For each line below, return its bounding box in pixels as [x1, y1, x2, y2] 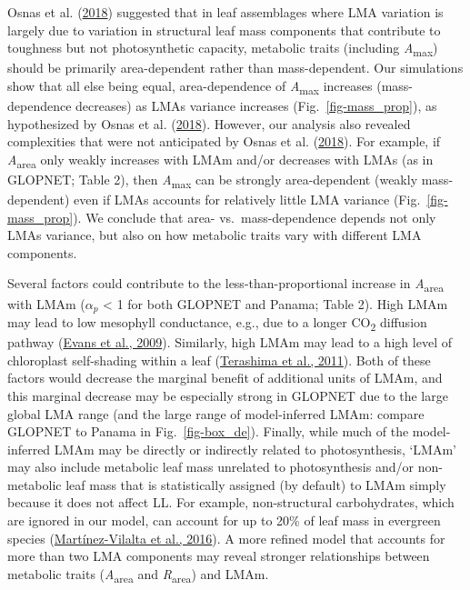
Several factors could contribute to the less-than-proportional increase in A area [7, 274, 444, 295]
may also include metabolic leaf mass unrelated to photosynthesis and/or [7, 457, 414, 476]
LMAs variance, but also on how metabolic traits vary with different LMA [7, 225, 422, 245]
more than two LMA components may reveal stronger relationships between [7, 546, 430, 565]
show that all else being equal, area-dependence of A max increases [7, 75, 373, 97]
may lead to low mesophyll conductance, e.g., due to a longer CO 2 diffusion [7, 313, 427, 334]
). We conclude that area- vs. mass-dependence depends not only [73, 207, 436, 226]
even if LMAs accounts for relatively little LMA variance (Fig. [74, 190, 421, 209]
